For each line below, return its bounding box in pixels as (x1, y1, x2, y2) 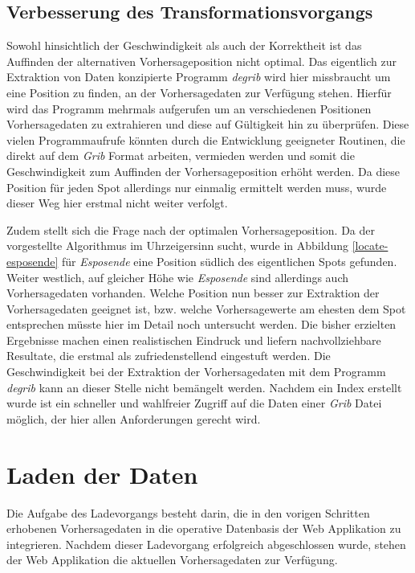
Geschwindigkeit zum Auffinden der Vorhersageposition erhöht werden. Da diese (6, 162, 401, 179)
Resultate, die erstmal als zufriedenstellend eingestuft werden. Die (6, 347, 331, 364)
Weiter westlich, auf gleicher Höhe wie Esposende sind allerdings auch (6, 268, 349, 285)
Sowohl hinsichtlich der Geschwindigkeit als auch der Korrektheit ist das (6, 37, 362, 54)
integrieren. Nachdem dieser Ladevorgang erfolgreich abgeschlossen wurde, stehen (6, 535, 406, 552)
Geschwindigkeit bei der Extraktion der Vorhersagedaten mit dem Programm (6, 363, 386, 380)
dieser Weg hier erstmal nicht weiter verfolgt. (6, 194, 228, 211)
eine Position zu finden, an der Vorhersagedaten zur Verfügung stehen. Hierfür (6, 84, 392, 100)
